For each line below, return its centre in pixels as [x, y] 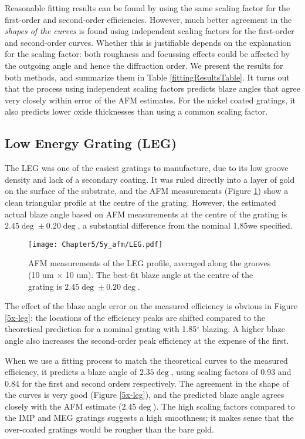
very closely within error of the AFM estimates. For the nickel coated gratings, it [150, 100]
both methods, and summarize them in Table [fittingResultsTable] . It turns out [147, 77]
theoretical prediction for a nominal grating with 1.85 [101, 329]
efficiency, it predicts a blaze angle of [71, 372]
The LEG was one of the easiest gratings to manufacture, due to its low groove [147, 168]
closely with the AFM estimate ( [63, 406]
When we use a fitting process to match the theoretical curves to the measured [146, 360]
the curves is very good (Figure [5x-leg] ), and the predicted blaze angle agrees [145, 395]
